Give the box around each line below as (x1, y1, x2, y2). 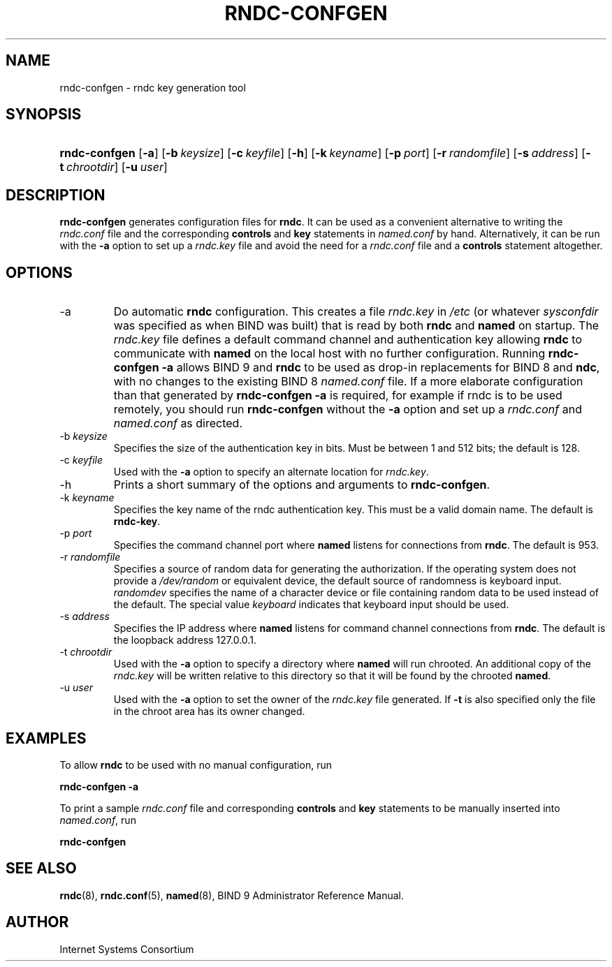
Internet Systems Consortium (59, 943, 194, 955)
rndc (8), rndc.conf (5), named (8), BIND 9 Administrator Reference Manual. (59, 889, 404, 901)
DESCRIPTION (6, 186, 105, 204)
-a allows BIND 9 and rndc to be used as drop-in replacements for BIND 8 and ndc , (161, 360, 600, 375)
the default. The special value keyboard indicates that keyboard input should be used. (113, 598, 509, 611)
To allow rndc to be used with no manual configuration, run (59, 758, 332, 771)
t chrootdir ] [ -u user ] (59, 160, 168, 175)
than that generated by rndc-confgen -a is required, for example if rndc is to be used (113, 388, 562, 403)
